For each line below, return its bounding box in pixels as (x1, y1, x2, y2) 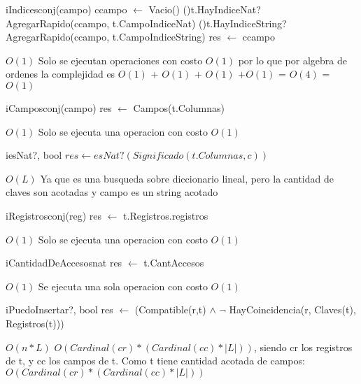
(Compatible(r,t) (134, 302, 206, 317)
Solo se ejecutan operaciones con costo (38, 52, 203, 67)
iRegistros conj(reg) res (6, 208, 102, 222)
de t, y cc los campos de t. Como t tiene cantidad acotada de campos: (6, 353, 305, 368)
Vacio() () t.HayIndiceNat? (148, 2, 261, 16)
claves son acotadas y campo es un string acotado (6, 185, 218, 199)
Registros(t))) (6, 315, 64, 330)
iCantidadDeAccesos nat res (6, 255, 122, 270)
